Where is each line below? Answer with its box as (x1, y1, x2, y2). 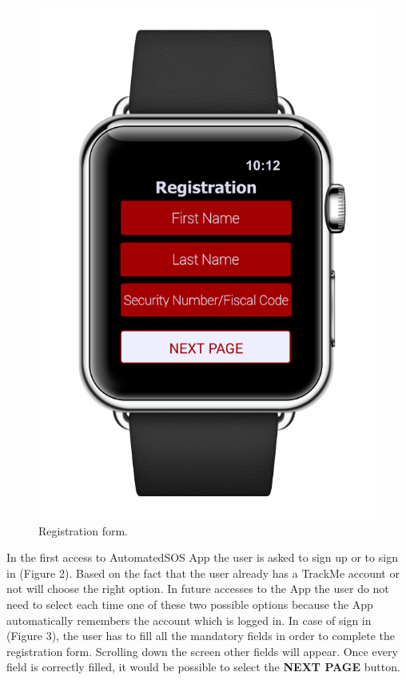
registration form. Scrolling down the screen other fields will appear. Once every (6, 642, 398, 659)
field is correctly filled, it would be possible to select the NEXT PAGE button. (6, 658, 400, 675)
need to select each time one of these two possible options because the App (6, 595, 373, 612)
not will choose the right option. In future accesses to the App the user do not (6, 580, 389, 597)
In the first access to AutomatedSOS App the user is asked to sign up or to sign (6, 549, 398, 566)
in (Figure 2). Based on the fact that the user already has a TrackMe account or (6, 564, 400, 581)
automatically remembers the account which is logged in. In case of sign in (6, 611, 372, 628)
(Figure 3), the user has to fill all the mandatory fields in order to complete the (6, 627, 395, 644)
